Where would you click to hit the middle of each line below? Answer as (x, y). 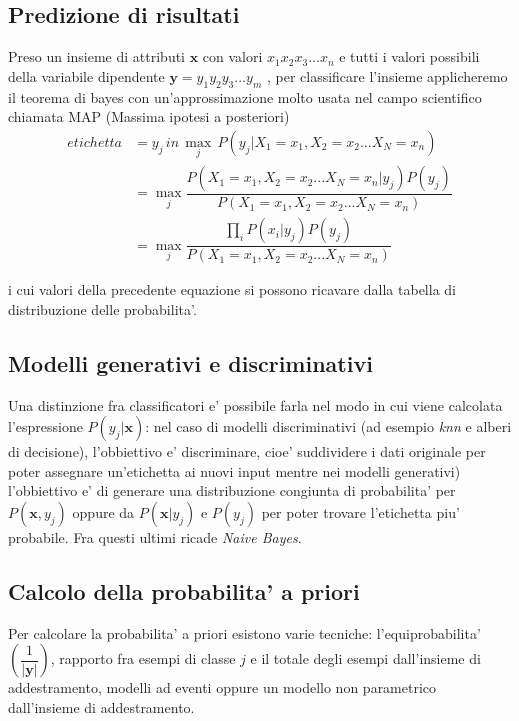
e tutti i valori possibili (409, 56)
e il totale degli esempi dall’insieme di (365, 658)
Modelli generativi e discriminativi (190, 362)
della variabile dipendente (86, 75)
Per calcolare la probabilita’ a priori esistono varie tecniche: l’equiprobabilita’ (244, 632)
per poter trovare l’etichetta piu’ (360, 511)
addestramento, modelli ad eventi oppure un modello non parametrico (222, 687)
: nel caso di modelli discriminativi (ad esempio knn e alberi (328, 426)
